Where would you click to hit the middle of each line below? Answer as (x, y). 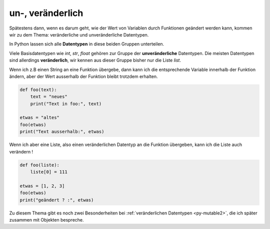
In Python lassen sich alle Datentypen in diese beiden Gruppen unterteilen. (87, 44)
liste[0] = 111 (49, 172)
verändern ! (21, 151)
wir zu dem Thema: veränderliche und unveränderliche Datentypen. (79, 34)
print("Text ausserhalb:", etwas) (62, 132)
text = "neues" (49, 97)
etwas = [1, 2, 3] (42, 186)
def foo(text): (38, 89)
